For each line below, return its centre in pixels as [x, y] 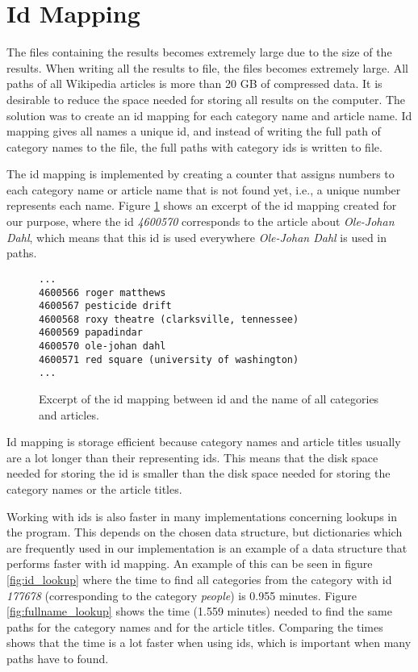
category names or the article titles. [94, 489]
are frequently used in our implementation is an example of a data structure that [207, 547]
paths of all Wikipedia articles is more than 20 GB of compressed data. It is [194, 83]
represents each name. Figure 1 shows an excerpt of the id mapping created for [202, 205]
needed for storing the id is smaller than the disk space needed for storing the [199, 473]
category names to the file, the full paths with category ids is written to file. [194, 146]
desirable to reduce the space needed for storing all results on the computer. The [206, 99]
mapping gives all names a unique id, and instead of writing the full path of [194, 131]
